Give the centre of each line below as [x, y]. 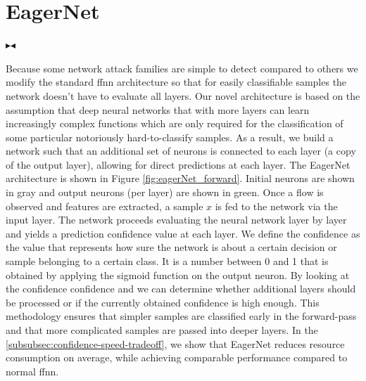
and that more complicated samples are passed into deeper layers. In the [162, 330]
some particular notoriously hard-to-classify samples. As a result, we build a [170, 137]
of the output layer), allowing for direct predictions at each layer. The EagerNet [178, 164]
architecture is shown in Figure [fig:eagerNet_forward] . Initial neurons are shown [180, 178]
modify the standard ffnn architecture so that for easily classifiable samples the [176, 82]
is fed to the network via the [276, 206]
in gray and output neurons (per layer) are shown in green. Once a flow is [165, 192]
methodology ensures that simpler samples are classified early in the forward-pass [181, 316]
